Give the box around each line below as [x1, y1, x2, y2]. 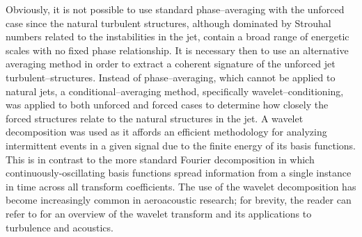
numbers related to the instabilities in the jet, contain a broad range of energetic [6, 29, 349, 44]
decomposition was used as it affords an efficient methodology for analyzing [6, 124, 327, 139]
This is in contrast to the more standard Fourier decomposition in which [6, 152, 315, 166]
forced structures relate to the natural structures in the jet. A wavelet [6, 111, 304, 125]
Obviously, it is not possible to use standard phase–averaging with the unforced [6, 2, 345, 16]
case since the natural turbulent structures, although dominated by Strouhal [6, 15, 331, 30]
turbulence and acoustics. [6, 220, 113, 234]
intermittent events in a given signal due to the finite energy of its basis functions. [6, 138, 356, 152]
